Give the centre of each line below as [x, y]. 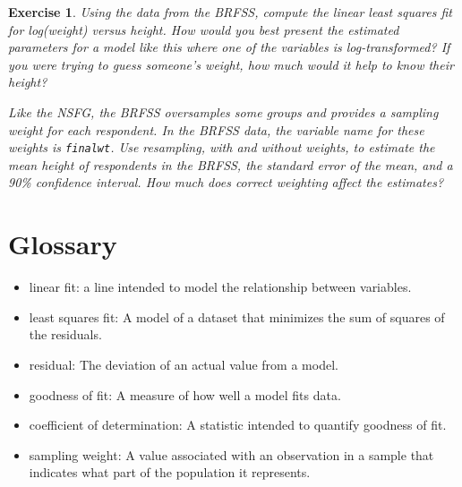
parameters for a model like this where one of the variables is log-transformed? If [229, 47]
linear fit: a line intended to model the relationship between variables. [220, 287]
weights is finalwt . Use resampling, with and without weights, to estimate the [222, 147]
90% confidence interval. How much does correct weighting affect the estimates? [226, 182]
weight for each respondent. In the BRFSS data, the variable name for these [216, 129]
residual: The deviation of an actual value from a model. [184, 364]
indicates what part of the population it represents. [170, 472]
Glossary [63, 244]
